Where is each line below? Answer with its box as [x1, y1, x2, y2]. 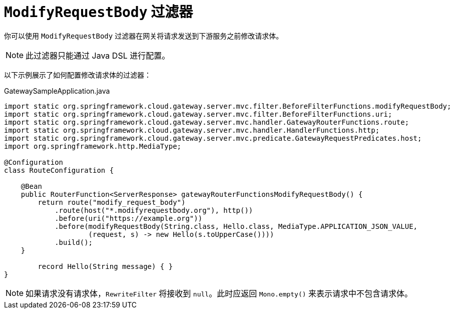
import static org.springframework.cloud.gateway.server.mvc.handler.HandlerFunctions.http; [4, 126, 380, 134]
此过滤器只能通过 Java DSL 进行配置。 [26, 50, 170, 61]
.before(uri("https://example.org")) [55, 214, 203, 222]
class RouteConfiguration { [4, 166, 114, 174]
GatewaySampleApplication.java [4, 86, 110, 95]
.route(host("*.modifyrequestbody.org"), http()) [55, 206, 253, 214]
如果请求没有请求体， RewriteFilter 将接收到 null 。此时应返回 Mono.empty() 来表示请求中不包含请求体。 [26, 288, 413, 298]
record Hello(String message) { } [38, 262, 173, 270]
